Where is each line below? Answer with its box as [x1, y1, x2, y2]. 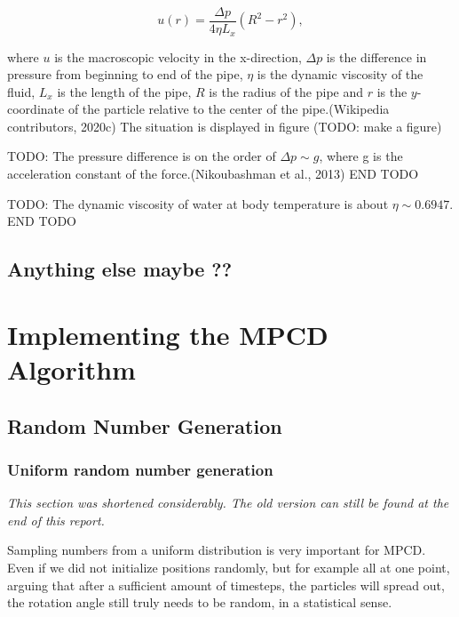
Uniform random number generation [7, 458, 273, 480]
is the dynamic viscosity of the [257, 65, 423, 84]
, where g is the [319, 147, 403, 165]
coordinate [7, 100, 65, 118]
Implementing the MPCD [7, 316, 328, 352]
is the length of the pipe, [57, 82, 192, 100]
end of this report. [7, 510, 105, 529]
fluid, [7, 82, 36, 100]
